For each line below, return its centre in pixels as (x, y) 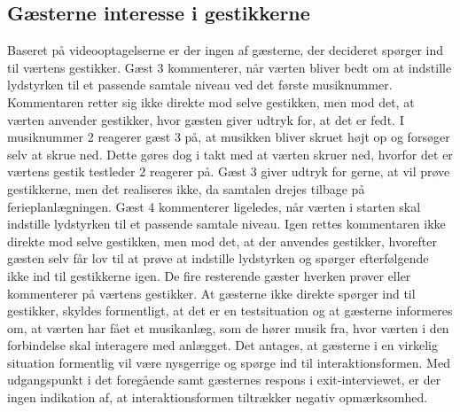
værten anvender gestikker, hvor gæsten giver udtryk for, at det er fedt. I (206, 119)
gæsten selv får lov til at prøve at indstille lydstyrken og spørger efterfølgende (218, 258)
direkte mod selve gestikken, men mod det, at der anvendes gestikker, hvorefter (222, 241)
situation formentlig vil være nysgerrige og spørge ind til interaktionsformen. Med (229, 362)
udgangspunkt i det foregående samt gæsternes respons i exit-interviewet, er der (224, 380)
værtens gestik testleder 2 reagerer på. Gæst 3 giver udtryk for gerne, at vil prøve (229, 171)
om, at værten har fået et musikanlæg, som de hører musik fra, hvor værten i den (228, 327)
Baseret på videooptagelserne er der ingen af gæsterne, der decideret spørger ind (225, 50)
